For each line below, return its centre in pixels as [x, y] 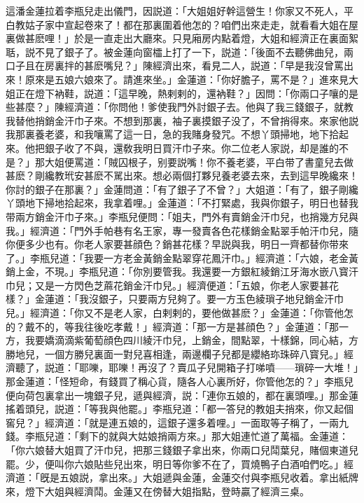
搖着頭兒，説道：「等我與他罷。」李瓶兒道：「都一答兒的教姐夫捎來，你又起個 [180, 409]
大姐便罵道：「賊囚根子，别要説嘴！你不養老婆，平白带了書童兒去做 [199, 161]
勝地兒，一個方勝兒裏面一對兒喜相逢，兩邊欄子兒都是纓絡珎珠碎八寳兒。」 [175, 353]
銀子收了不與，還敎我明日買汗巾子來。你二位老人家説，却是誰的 [191, 147]
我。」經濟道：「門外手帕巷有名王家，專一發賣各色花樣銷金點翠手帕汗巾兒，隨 [182, 230]
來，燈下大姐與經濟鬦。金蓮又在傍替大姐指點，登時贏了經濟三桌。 [157, 491]
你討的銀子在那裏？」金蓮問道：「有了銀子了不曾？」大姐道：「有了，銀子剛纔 [182, 189]
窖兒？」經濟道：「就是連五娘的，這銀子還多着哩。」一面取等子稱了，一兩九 [177, 422]
